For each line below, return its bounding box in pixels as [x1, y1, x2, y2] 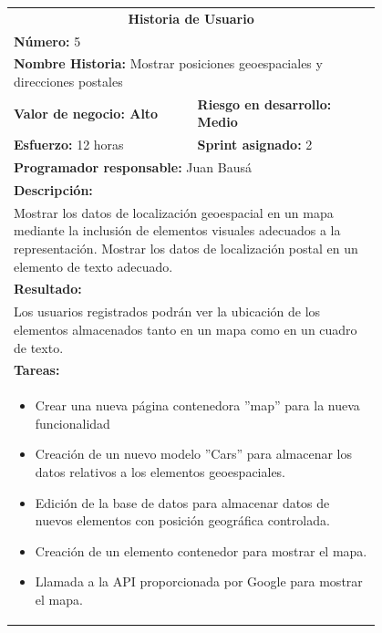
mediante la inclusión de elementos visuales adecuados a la [14, 221, 341, 240]
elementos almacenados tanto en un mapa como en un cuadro [14, 319, 357, 338]
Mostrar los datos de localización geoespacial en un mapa [14, 202, 334, 222]
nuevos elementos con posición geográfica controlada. [35, 511, 330, 530]
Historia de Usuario [128, 8, 254, 27]
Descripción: [14, 181, 93, 199]
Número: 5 [14, 31, 81, 50]
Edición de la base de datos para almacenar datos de [35, 493, 330, 512]
